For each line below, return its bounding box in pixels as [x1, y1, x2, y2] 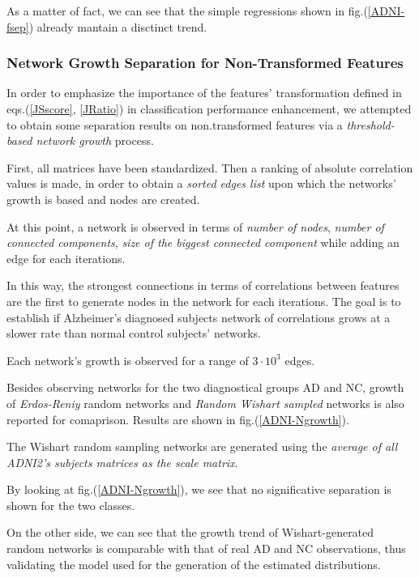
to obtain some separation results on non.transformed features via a [6, 116, 343, 133]
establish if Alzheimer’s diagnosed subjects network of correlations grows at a [6, 308, 391, 325]
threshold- [346, 116, 395, 133]
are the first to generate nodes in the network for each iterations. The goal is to [6, 292, 401, 309]
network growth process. [36, 132, 154, 149]
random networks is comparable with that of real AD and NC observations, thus [6, 540, 406, 557]
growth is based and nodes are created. [6, 190, 200, 207]
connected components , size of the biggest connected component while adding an [6, 234, 400, 251]
